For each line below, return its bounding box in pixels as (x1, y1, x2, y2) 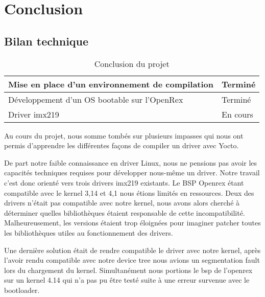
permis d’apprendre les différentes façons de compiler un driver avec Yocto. (4, 140, 239, 151)
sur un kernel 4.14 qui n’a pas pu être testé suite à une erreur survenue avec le (4, 275, 250, 285)
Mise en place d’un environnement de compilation (8, 78, 214, 90)
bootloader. (4, 284, 40, 295)
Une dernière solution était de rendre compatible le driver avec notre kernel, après (4, 244, 261, 255)
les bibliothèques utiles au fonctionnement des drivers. (4, 227, 173, 238)
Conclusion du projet (94, 57, 170, 70)
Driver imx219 (8, 108, 59, 120)
